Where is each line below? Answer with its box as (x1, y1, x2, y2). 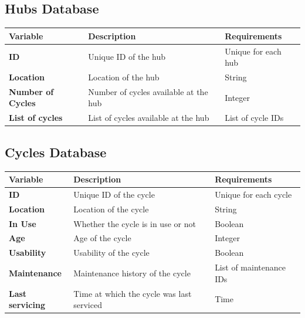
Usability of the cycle (73, 246, 150, 259)
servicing (9, 299, 45, 311)
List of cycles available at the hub (88, 111, 209, 124)
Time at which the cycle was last (73, 287, 192, 299)
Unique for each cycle (215, 188, 292, 200)
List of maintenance (215, 261, 286, 273)
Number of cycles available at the (88, 85, 208, 97)
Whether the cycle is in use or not (73, 217, 196, 229)
